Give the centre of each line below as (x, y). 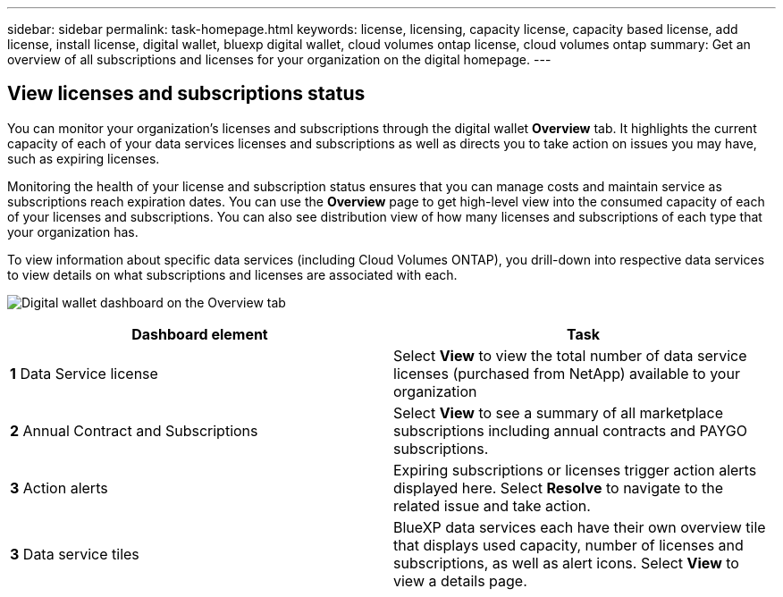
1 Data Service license (84, 373)
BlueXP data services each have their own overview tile (580, 527)
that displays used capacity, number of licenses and (568, 545)
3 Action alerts (59, 488)
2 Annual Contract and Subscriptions (134, 430)
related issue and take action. (492, 505)
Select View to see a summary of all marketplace (558, 412)
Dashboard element (200, 334)
